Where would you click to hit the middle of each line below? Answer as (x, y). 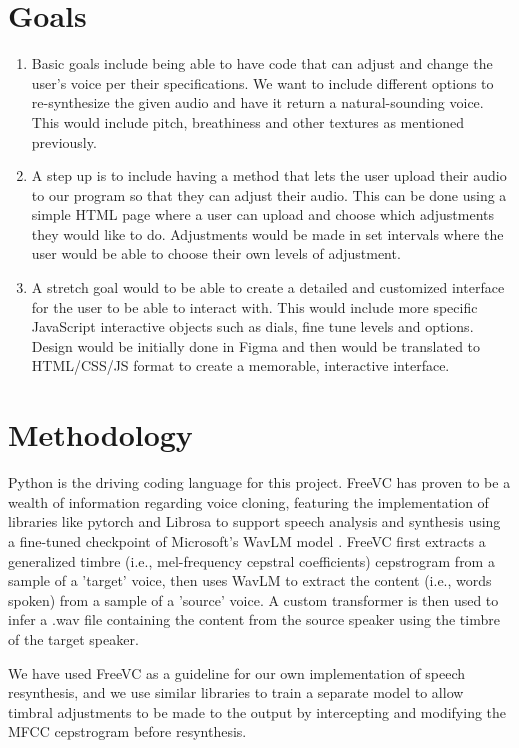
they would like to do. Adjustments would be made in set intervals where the (267, 233)
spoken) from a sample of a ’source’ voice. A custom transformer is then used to (253, 599)
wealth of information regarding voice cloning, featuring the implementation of (248, 501)
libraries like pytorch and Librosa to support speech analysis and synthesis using (254, 521)
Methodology (100, 434)
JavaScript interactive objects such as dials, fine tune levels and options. (252, 326)
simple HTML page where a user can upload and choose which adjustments (263, 214)
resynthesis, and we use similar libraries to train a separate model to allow (236, 692)
